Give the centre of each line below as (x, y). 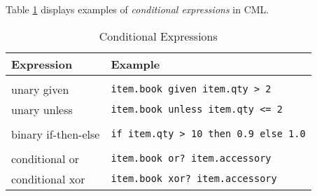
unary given (40, 89)
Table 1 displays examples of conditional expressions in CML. (138, 9)
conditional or (45, 158)
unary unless (42, 109)
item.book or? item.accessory (191, 159)
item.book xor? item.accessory (194, 179)
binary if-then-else (56, 134)
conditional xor (48, 178)
